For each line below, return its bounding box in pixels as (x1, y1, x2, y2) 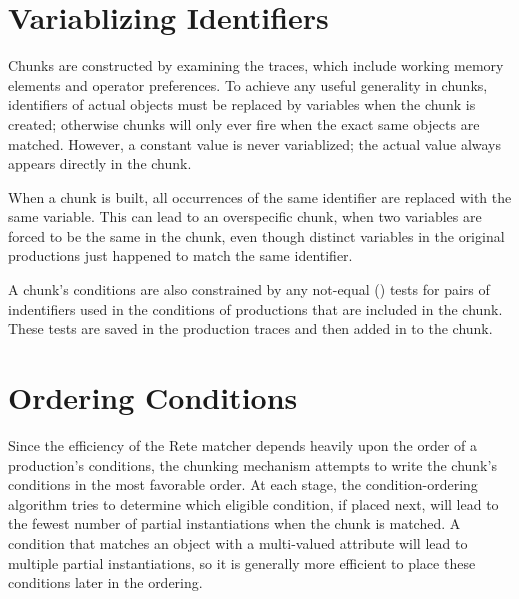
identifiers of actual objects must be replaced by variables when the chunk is (8, 94, 476, 115)
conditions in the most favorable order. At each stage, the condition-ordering (8, 474, 478, 495)
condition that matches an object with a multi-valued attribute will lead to (8, 532, 468, 553)
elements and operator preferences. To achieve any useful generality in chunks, (8, 74, 488, 95)
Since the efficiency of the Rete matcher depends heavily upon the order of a (8, 434, 477, 455)
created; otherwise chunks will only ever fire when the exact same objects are (8, 113, 480, 134)
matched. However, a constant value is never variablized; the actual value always (8, 133, 502, 154)
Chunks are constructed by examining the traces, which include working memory (8, 55, 504, 76)
